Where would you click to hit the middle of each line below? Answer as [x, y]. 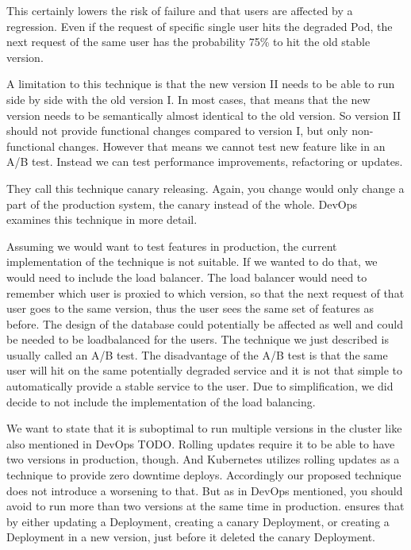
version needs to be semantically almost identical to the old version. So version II [204, 115]
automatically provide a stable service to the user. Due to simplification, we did [200, 386]
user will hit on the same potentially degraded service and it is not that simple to [205, 370]
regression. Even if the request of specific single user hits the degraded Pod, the [200, 26]
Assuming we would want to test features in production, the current [172, 246]
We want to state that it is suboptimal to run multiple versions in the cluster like [204, 428]
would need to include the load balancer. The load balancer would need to [187, 277]
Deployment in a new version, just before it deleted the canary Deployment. [191, 537]
